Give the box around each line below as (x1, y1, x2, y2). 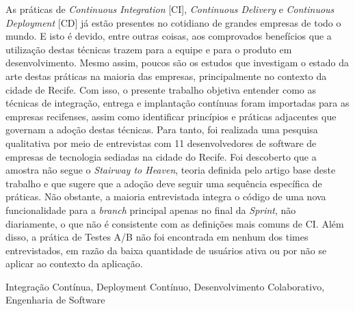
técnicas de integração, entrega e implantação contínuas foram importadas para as (5, 96, 350, 110)
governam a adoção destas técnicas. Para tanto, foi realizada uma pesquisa (5, 122, 318, 137)
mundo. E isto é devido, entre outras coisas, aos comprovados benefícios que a (5, 29, 332, 43)
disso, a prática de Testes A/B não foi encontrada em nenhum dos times (5, 230, 308, 244)
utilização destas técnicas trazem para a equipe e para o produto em (5, 42, 292, 56)
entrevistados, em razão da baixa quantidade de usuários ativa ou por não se (5, 243, 327, 257)
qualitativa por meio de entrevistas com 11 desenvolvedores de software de (5, 135, 317, 150)
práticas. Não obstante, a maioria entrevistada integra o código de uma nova (5, 189, 326, 204)
